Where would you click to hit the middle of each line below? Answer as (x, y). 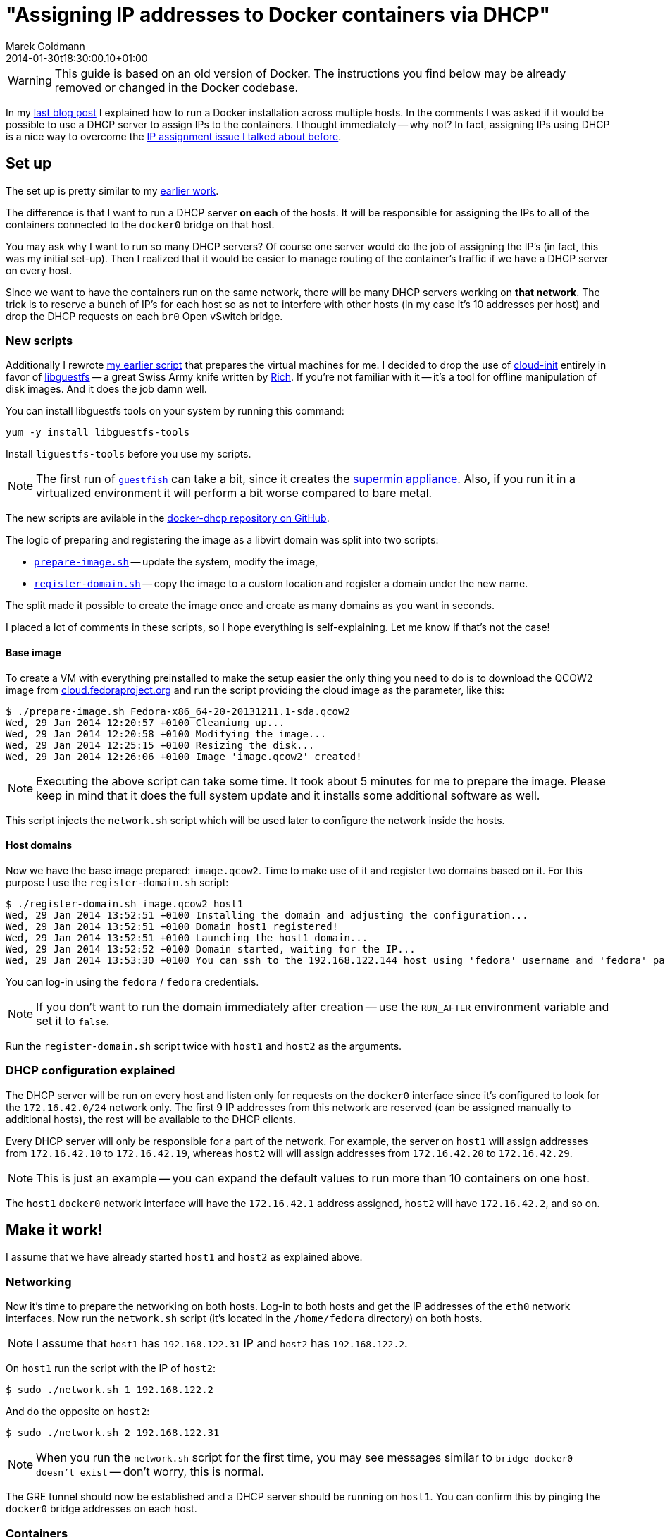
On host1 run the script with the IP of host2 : (111, 1368)
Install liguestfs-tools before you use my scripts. (129, 454)
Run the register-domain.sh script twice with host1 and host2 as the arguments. (204, 1046)
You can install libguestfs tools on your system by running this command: (175, 411)
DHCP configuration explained (91, 1071)
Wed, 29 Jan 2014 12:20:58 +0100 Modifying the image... (166, 734)
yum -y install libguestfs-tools (98, 433)
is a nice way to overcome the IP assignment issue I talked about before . (174, 136)
